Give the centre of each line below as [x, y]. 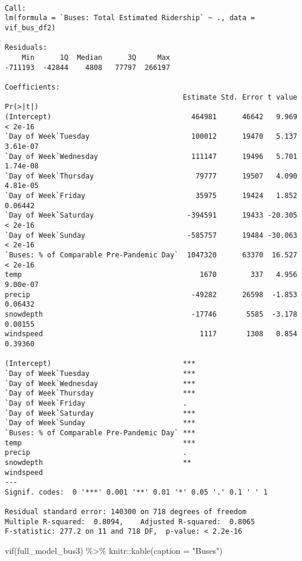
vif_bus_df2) [30, 28]
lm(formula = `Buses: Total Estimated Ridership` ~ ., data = [130, 18]
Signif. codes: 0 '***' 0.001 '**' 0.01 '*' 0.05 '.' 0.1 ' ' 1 [136, 492]
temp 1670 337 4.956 [151, 275]
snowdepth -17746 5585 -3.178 [151, 314]
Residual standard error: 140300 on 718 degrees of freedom [126, 512]
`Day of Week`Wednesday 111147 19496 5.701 [151, 156]
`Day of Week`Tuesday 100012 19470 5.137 [151, 137]
